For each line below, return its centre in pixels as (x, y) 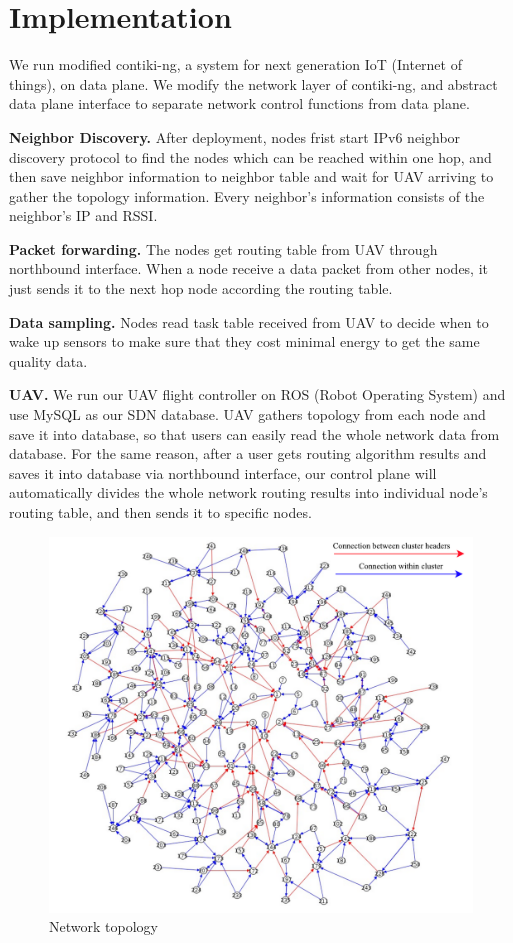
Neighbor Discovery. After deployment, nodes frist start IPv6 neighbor (235, 136)
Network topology (103, 926)
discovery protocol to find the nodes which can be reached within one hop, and (250, 156)
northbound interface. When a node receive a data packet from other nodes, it (249, 268)
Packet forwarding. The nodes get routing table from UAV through (223, 248)
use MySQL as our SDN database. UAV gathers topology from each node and (247, 414)
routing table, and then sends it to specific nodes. (160, 512)
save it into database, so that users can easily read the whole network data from (254, 433)
